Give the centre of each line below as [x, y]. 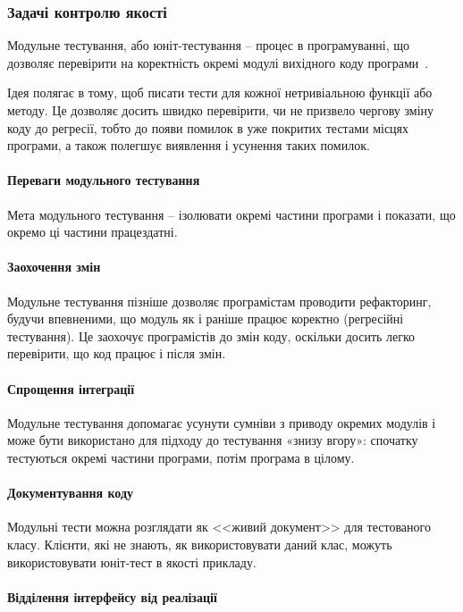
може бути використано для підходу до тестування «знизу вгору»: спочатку [213, 440]
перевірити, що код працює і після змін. [117, 353]
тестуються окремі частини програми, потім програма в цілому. [181, 457]
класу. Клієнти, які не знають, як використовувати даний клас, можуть [200, 544]
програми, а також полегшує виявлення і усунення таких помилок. [189, 145]
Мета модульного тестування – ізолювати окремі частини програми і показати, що [231, 214]
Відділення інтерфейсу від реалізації [112, 596]
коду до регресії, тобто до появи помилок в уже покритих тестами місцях [208, 127]
